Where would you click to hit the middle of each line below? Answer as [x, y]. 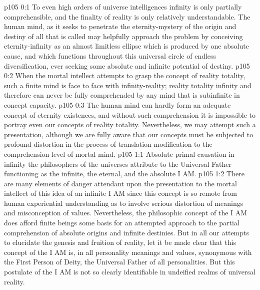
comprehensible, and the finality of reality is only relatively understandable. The [127, 16]
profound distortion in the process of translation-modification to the [108, 144]
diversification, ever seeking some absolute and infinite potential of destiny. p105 [127, 65]
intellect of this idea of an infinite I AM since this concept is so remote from [120, 193]
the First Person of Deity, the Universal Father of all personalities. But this [119, 262]
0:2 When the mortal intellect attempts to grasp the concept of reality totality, [125, 75]
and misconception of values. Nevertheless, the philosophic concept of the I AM [126, 213]
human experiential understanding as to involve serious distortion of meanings [124, 203]
